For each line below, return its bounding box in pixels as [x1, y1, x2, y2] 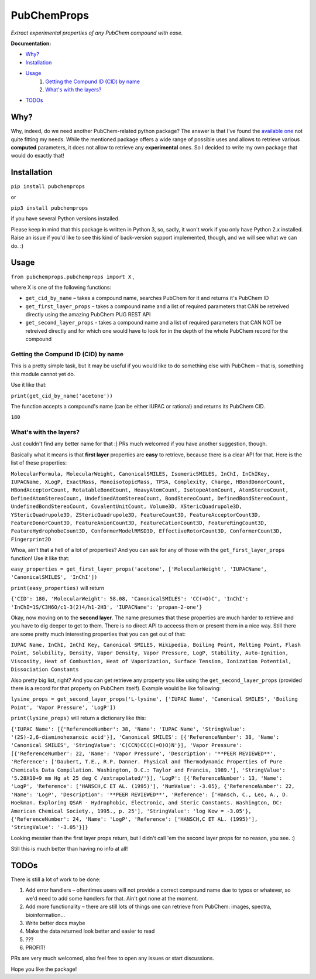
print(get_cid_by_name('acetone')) [11, 393, 114, 399]
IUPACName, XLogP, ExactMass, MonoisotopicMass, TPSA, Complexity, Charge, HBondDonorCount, [11, 479, 286, 486]
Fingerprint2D [11, 536, 51, 543]
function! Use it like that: [11, 554, 70, 562]
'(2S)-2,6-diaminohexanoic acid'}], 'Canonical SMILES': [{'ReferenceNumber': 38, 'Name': [11, 734, 280, 741]
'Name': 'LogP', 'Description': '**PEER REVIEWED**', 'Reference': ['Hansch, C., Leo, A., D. [11, 791, 289, 798]
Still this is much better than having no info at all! [11, 845, 128, 852]
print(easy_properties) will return [11, 584, 105, 591]
